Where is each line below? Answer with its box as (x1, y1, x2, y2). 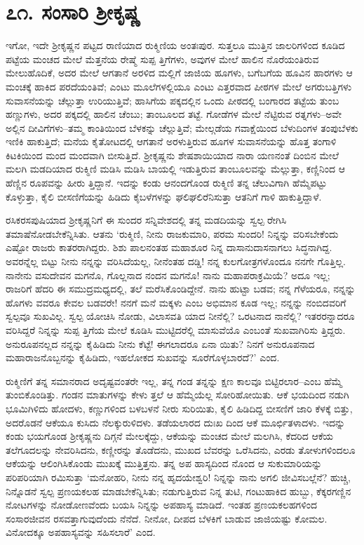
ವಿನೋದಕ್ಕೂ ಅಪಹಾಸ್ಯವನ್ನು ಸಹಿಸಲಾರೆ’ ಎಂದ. (6, 525, 156, 539)
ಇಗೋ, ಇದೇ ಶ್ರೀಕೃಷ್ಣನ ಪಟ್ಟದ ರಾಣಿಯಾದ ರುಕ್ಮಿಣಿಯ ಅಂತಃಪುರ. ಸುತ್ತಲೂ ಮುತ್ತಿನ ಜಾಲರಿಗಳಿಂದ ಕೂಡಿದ (6, 38, 345, 53)
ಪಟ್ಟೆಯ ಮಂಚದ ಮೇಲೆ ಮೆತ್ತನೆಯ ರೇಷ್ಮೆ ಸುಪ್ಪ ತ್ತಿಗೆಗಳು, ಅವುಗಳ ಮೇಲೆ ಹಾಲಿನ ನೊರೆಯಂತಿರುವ (6, 51, 319, 66)
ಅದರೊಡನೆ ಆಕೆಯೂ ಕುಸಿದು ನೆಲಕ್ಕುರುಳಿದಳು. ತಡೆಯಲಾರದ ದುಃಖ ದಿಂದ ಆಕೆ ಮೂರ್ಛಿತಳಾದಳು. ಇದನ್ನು (6, 415, 346, 429)
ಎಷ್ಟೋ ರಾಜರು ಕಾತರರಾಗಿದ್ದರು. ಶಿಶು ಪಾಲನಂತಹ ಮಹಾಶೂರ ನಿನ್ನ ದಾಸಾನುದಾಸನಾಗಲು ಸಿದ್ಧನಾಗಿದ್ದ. (6, 240, 332, 255)
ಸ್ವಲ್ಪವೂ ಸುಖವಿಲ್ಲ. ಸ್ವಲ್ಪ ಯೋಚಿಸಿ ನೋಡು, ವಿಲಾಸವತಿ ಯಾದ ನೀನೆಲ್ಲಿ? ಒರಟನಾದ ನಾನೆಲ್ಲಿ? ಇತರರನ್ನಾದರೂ (6, 309, 355, 323)
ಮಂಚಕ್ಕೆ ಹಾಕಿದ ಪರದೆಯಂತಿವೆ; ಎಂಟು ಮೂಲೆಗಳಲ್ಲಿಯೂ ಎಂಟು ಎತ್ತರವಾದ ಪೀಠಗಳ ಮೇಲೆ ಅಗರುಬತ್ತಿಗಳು (6, 79, 352, 93)
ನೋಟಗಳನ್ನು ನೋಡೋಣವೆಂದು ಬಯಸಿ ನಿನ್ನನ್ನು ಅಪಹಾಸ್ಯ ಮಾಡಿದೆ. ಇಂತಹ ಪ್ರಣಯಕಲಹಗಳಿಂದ (6, 497, 318, 512)
